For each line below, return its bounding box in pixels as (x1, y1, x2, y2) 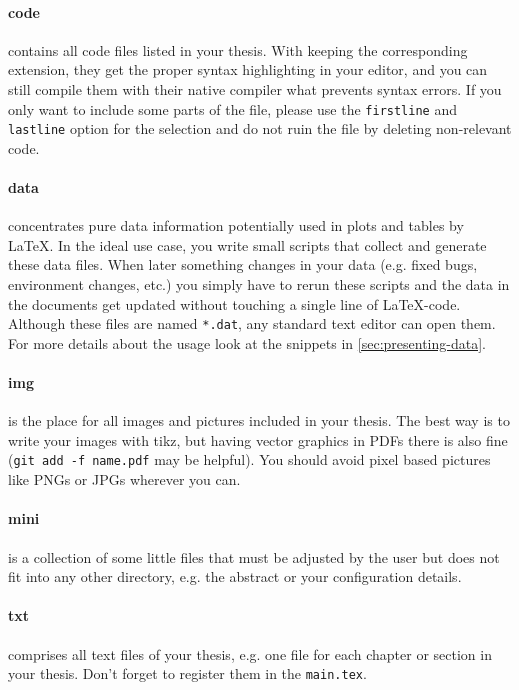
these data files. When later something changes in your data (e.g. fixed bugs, (8, 254, 478, 275)
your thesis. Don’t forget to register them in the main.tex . (8, 663, 367, 684)
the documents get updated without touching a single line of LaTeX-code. (8, 293, 461, 314)
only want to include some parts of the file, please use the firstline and (8, 98, 457, 119)
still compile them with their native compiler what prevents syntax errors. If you (8, 78, 502, 99)
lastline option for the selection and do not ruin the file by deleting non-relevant (8, 118, 512, 139)
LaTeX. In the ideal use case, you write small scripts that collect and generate (8, 234, 487, 255)
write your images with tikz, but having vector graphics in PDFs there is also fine (8, 429, 508, 450)
